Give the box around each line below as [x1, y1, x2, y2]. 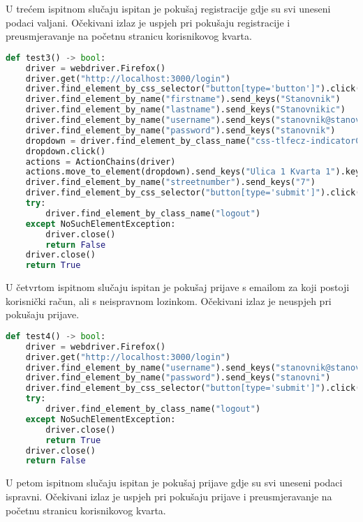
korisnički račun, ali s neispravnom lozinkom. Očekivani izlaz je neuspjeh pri [6, 293, 332, 308]
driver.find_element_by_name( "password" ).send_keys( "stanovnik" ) [25, 125, 336, 135]
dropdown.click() [25, 146, 106, 156]
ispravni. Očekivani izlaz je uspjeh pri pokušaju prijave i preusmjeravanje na [6, 489, 332, 503]
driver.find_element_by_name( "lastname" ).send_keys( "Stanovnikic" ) [25, 105, 346, 115]
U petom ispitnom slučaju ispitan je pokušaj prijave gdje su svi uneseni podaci [6, 475, 343, 490]
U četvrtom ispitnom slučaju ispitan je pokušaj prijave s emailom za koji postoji [6, 280, 350, 294]
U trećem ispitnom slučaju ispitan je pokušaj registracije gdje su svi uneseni [6, 1, 331, 15]
